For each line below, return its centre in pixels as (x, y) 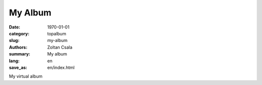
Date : (15, 27)
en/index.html (61, 67)
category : (19, 33)
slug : (14, 41)
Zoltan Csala (60, 47)
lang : (14, 61)
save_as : (18, 67)
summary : (20, 54)
